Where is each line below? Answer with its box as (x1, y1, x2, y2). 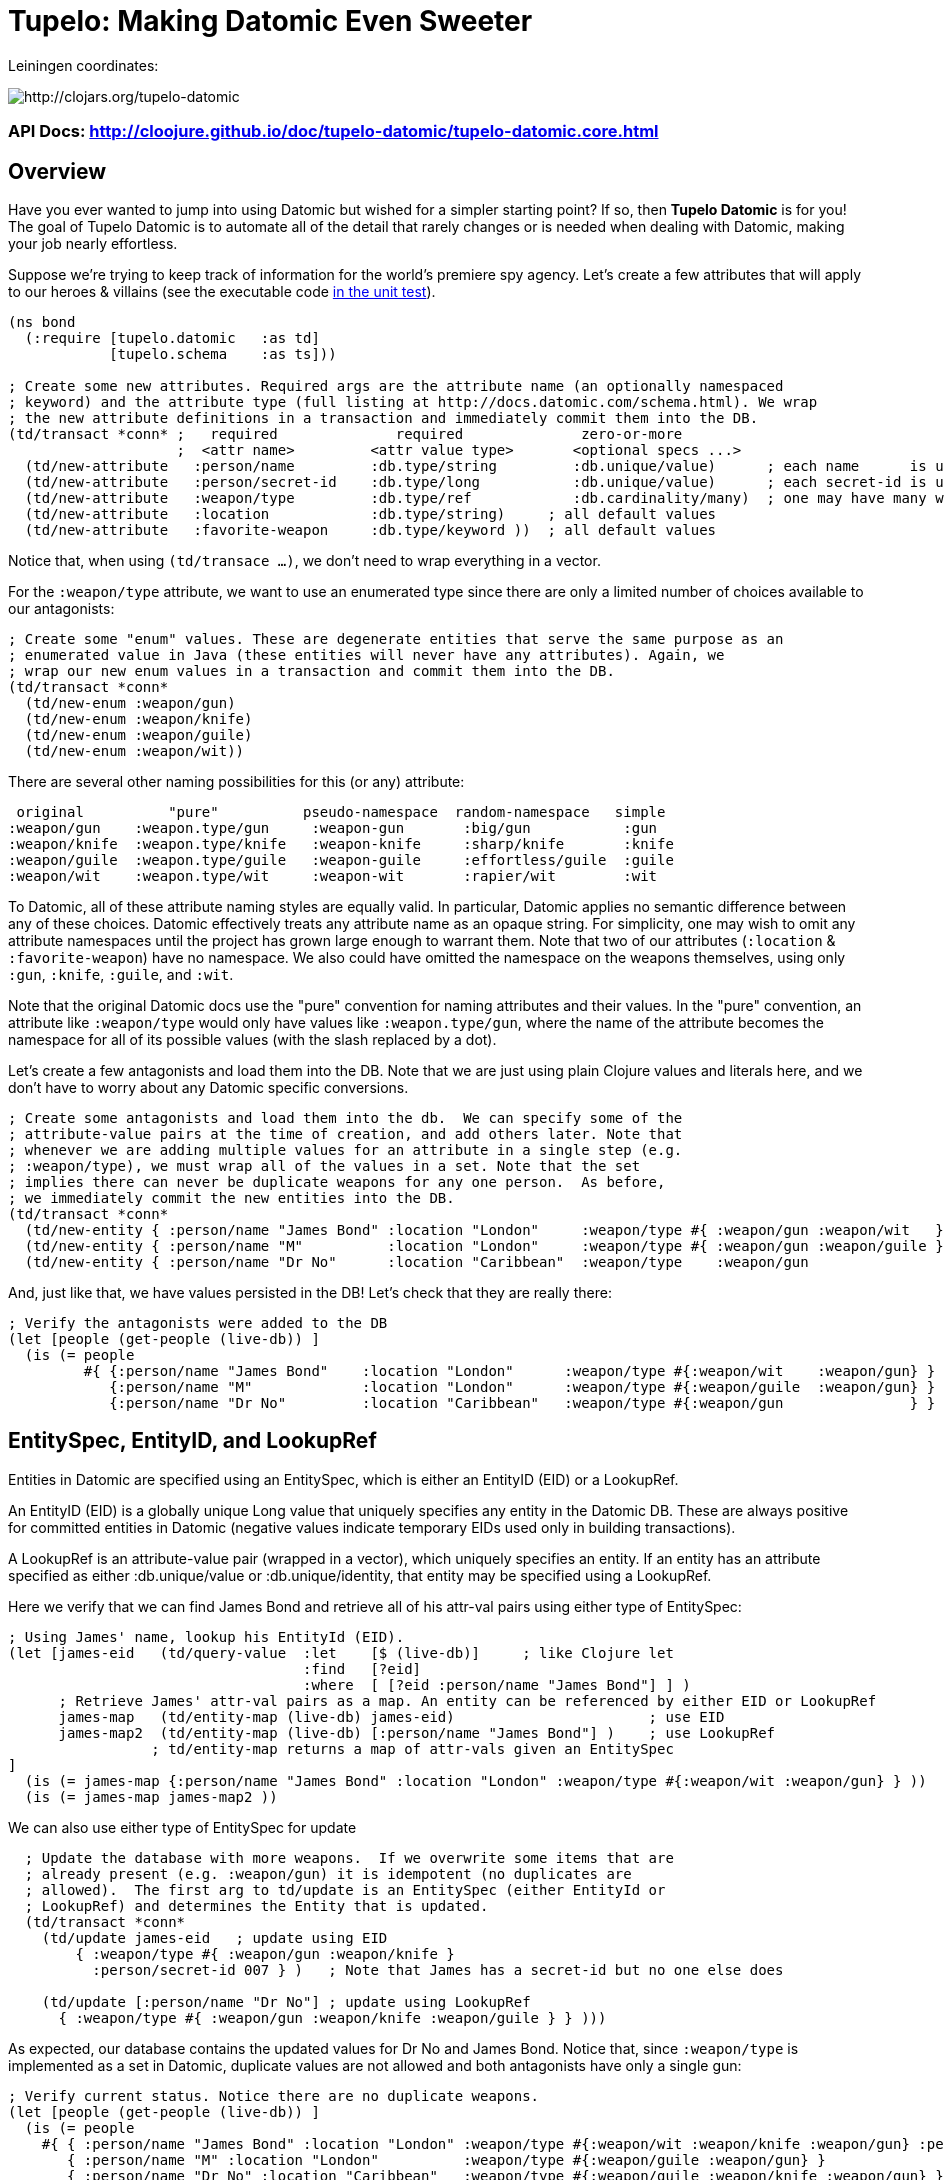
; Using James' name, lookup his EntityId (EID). (8, 1628, 405, 1645)
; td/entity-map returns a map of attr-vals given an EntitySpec (151, 1740, 674, 1757)
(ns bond (8, 313, 76, 330)
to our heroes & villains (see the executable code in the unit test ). (8, 282, 436, 300)
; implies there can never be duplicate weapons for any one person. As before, (8, 1173, 666, 1190)
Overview (8, 158, 107, 184)
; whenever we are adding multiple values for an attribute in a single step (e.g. (8, 1141, 683, 1158)
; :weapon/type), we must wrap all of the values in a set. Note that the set (8, 1157, 641, 1174)
